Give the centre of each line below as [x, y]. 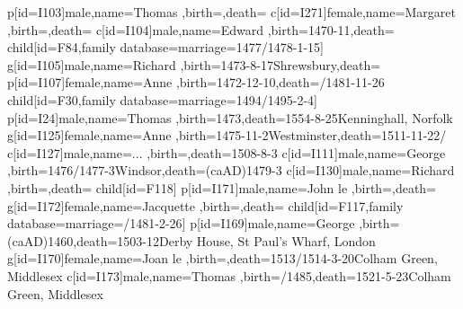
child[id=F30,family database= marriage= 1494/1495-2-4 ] [162, 99]
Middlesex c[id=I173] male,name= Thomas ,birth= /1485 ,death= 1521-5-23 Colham [229, 275]
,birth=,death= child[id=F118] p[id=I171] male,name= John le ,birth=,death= [222, 187]
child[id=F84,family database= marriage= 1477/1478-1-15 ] [165, 47]
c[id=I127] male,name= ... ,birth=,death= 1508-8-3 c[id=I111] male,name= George [227, 152]
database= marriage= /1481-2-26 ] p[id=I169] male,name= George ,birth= [204, 223]
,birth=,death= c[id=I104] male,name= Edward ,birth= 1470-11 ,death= [201, 29]
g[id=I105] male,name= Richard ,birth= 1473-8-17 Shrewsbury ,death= [194, 64]
